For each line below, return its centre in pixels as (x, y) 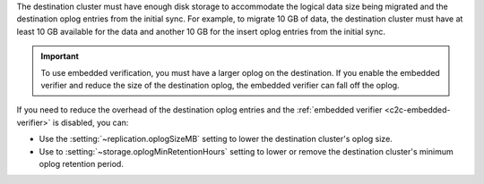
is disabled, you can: (91, 122)
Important (60, 56)
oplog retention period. (82, 163)
